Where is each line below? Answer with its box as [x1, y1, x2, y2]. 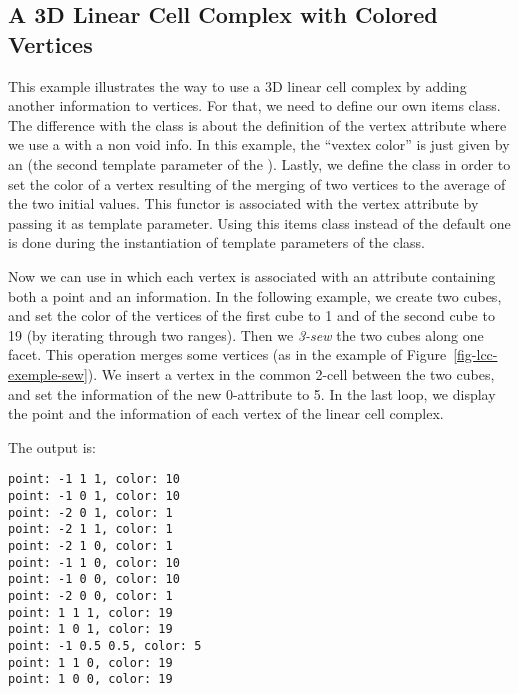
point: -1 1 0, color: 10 [8, 555, 180, 570]
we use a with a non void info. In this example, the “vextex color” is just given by [8, 134, 510, 155]
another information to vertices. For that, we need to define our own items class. [8, 95, 501, 116]
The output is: [8, 436, 96, 457]
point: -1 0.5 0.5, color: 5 [8, 638, 202, 653]
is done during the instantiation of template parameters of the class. [8, 232, 426, 253]
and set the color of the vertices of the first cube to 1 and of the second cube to [8, 305, 495, 326]
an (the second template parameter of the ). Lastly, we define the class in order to [8, 153, 511, 174]
